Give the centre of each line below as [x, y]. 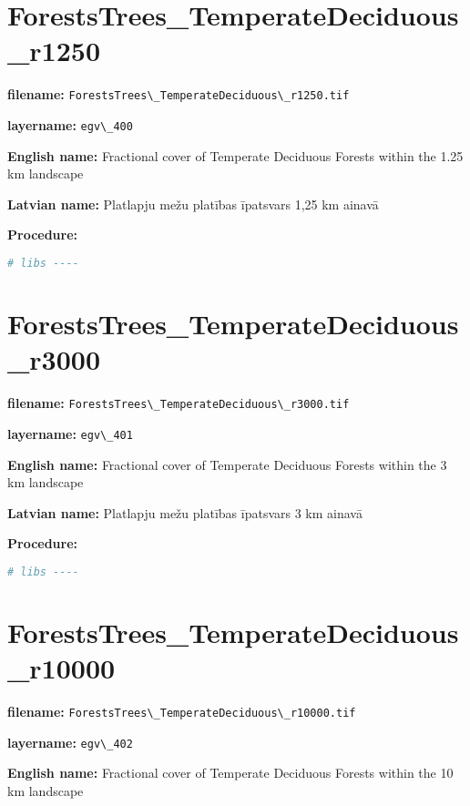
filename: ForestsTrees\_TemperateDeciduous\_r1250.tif [179, 94]
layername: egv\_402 [70, 742]
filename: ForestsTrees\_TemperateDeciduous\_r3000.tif [179, 403]
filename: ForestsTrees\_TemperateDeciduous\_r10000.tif [182, 712]
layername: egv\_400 [70, 124]
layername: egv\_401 [70, 433]
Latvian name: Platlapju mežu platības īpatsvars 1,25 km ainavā [193, 204]
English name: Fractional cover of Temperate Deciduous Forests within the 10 [230, 773]
